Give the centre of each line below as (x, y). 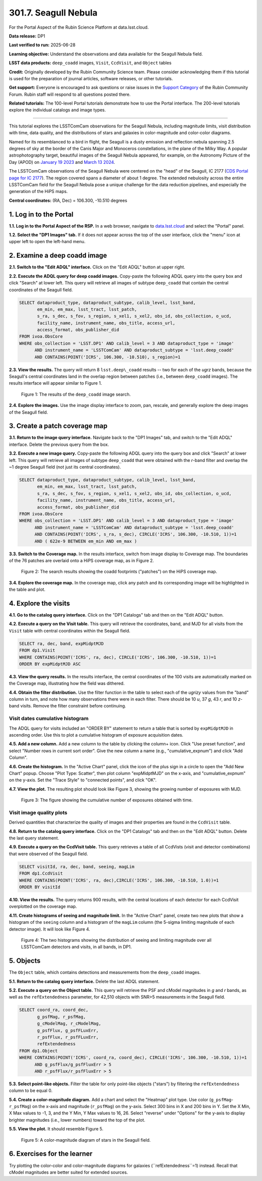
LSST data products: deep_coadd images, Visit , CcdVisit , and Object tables (90, 63)
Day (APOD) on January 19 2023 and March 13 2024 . (62, 162)
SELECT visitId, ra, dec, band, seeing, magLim (77, 866)
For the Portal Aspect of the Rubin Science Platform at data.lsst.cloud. (79, 27)
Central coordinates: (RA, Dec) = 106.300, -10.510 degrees (68, 200)
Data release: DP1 (27, 36)
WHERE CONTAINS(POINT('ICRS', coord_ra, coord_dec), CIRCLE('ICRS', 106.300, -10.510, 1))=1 (133, 1058)
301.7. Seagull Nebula (53, 13)
